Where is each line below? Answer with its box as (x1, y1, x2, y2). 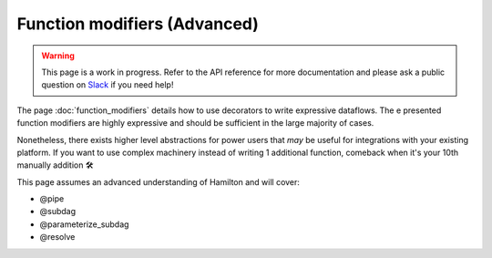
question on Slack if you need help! (41, 79, 174, 90)
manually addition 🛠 (16, 160, 94, 170)
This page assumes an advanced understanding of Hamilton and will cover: (16, 176, 301, 187)
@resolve (39, 232, 76, 243)
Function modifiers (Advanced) (16, 14, 260, 34)
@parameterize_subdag (39, 219, 129, 230)
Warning (41, 50, 75, 61)
